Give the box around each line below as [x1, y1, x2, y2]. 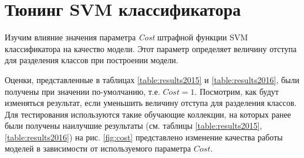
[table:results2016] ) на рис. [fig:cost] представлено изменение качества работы [5, 130, 283, 143]
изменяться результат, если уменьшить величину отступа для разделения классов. [5, 97, 297, 109]
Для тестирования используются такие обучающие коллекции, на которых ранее [5, 108, 291, 120]
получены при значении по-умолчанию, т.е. [5, 85, 160, 97]
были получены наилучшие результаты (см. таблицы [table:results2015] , [5, 119, 262, 132]
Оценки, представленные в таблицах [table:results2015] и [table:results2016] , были [5, 73, 299, 85]
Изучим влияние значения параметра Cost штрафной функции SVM [5, 31, 248, 43]
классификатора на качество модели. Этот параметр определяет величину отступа [5, 42, 297, 54]
